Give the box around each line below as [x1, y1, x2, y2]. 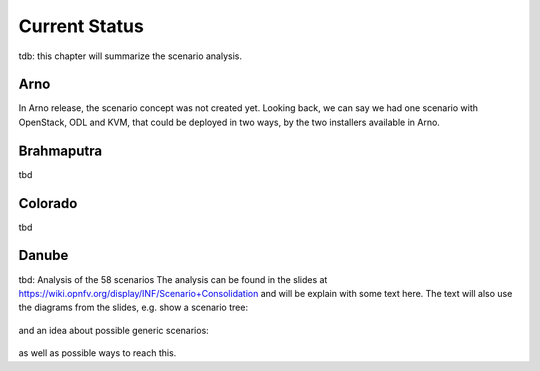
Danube [18, 247, 69, 264]
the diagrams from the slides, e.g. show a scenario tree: [18, 301, 249, 314]
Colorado [18, 195, 78, 212]
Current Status [18, 15, 144, 37]
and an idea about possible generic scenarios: [18, 324, 209, 336]
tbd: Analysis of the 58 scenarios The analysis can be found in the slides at [18, 273, 328, 285]
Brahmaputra [18, 142, 103, 159]
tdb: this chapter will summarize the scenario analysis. [18, 50, 242, 62]
